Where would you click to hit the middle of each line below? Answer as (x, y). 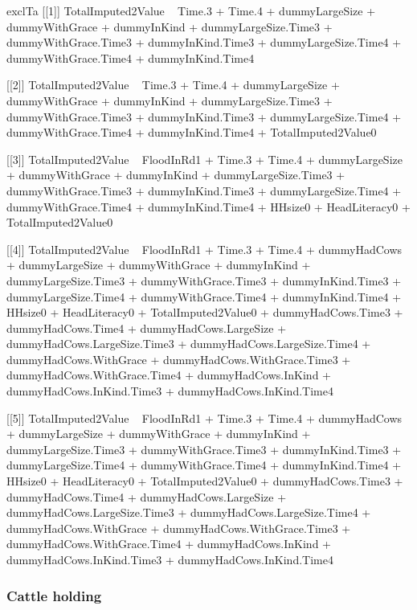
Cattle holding (54, 595)
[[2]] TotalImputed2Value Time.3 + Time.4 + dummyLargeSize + (173, 85)
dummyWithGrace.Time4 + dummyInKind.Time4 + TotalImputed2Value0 (192, 132)
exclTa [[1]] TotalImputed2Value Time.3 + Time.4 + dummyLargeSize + (191, 10)
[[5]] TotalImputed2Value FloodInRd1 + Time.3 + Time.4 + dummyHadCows (204, 418)
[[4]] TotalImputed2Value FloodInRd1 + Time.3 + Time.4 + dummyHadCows (204, 249)
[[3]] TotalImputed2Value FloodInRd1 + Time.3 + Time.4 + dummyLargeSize (204, 159)
